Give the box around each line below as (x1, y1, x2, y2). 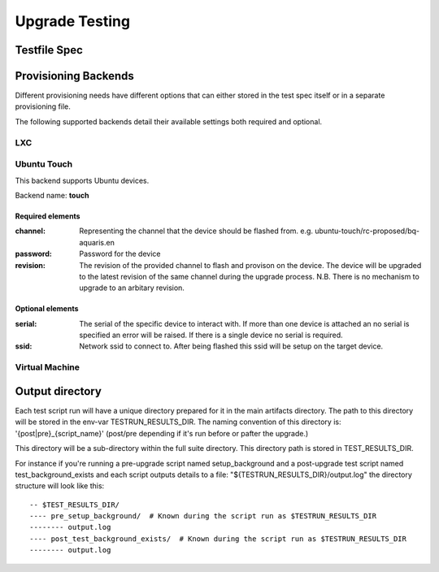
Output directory (15, 384, 102, 398)
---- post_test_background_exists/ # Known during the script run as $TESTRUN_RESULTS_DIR (29, 534, 406, 544)
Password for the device (79, 249, 161, 259)
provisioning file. (15, 102, 71, 111)
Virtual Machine (15, 362, 80, 373)
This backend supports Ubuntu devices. (15, 175, 150, 185)
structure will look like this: (15, 481, 105, 491)
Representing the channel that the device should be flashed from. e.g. (79, 226, 313, 236)
